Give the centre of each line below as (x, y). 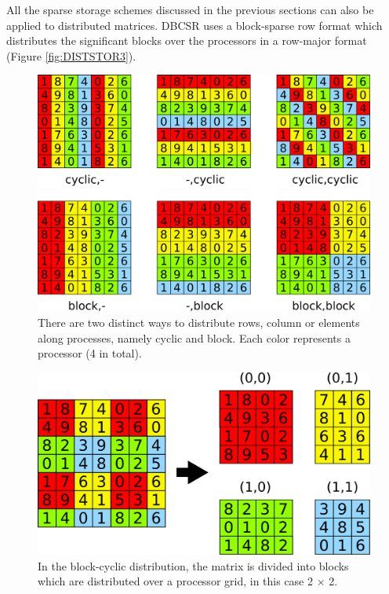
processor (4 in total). (90, 353)
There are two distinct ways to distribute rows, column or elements (199, 322)
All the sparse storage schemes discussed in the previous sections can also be (190, 9)
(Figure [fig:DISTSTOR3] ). (71, 55)
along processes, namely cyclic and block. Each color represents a (194, 337)
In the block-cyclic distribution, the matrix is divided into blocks (193, 565)
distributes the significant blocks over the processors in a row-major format (187, 40)
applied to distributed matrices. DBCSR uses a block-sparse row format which (194, 25)
